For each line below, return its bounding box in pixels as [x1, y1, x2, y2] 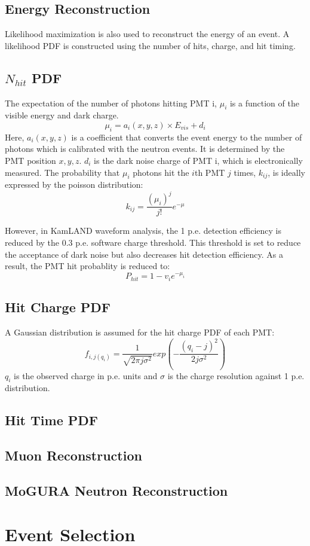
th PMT [194, 166, 225, 178]
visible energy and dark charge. [5, 109, 119, 121]
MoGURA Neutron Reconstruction [5, 481, 228, 499]
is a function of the [229, 96, 299, 109]
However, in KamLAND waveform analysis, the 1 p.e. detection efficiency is [5, 224, 282, 237]
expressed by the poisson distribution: [5, 178, 143, 191]
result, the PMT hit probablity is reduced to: [5, 260, 170, 272]
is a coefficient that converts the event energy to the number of [71, 130, 302, 143]
